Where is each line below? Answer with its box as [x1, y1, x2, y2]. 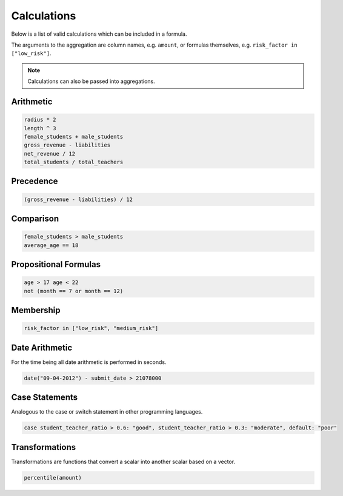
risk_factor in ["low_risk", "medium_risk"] [24, 325, 159, 332]
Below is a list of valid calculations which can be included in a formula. [11, 30, 187, 38]
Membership [11, 305, 61, 316]
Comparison [11, 214, 59, 224]
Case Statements [11, 392, 78, 403]
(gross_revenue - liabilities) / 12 [24, 196, 133, 203]
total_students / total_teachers [24, 159, 124, 166]
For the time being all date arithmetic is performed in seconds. [11, 358, 167, 366]
